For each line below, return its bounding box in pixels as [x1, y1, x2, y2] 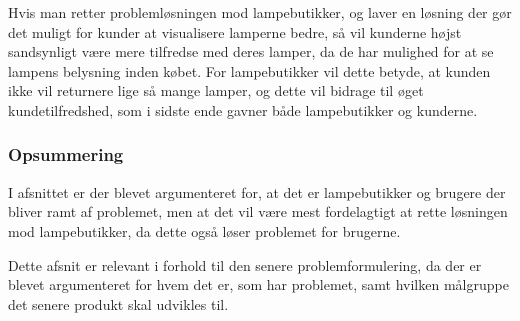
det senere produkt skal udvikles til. [8, 293, 229, 314]
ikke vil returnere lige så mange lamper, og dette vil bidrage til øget [8, 80, 424, 101]
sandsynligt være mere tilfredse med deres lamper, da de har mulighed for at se [8, 41, 494, 62]
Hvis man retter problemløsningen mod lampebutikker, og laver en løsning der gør [8, 2, 512, 22]
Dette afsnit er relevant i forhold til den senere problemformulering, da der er [8, 254, 482, 275]
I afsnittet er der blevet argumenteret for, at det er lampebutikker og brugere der [8, 181, 506, 202]
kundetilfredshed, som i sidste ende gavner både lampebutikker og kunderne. [8, 99, 478, 120]
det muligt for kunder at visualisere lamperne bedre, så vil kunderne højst [8, 21, 462, 42]
